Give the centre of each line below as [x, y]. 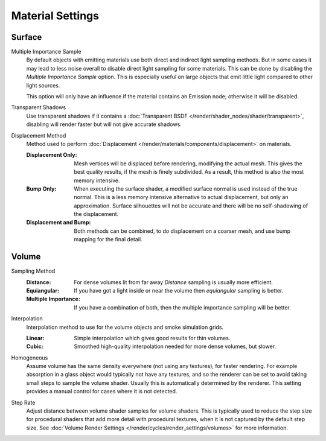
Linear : [35, 338]
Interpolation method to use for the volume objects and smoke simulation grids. [125, 327]
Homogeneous [30, 357]
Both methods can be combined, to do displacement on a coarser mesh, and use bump [182, 231]
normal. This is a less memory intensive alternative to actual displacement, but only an [181, 197]
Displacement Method [39, 135]
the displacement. [96, 214]
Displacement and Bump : [59, 223]
